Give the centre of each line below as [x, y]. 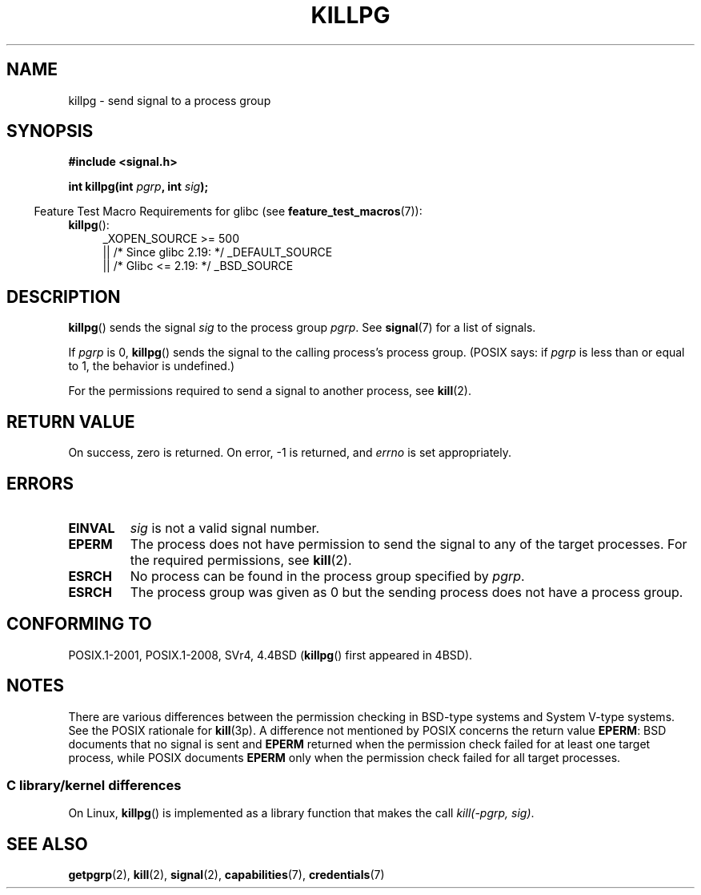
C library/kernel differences [94, 786]
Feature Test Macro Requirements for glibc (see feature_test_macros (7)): [228, 212]
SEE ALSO [47, 844]
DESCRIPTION [64, 296]
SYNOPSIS [50, 131]
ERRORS [40, 483]
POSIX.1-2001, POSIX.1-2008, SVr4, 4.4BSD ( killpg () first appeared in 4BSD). [270, 655]
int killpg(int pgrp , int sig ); [138, 187]
